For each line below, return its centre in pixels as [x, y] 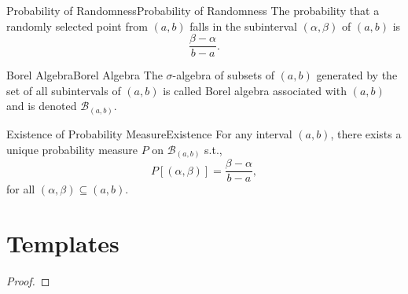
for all [21, 189]
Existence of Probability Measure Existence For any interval [149, 133]
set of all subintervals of [64, 90]
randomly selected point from [77, 26]
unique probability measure [72, 149]
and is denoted [42, 106]
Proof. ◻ [28, 280]
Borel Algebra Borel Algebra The [85, 75]
